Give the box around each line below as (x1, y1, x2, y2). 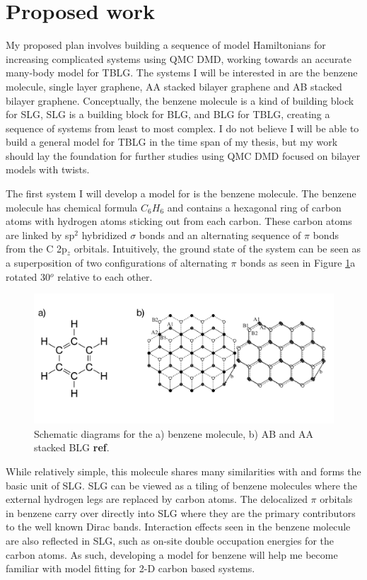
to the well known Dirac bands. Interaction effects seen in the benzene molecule (6, 519, 351, 534)
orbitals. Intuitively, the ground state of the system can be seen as (74, 241, 361, 256)
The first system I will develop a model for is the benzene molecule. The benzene (6, 186, 356, 201)
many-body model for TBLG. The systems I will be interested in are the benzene (6, 65, 358, 80)
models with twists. (6, 162, 90, 177)
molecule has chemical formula (6, 199, 138, 214)
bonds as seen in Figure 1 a (240, 255, 356, 270)
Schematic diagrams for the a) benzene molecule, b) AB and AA (34, 426, 314, 441)
